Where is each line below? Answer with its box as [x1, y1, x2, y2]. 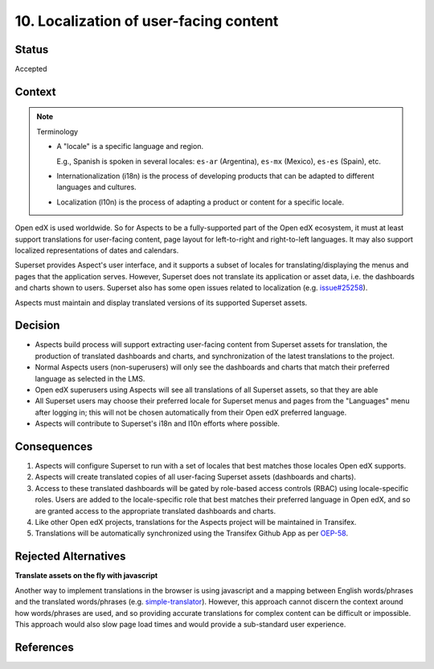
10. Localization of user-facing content [14, 12, 279, 30]
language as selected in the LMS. [35, 374, 145, 383]
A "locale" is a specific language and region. [56, 142, 204, 151]
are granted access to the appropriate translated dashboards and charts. [35, 506, 276, 515]
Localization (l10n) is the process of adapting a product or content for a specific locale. [56, 197, 345, 207]
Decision [14, 319, 60, 332]
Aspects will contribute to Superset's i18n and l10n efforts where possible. [35, 419, 280, 428]
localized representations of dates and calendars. [14, 246, 179, 255]
